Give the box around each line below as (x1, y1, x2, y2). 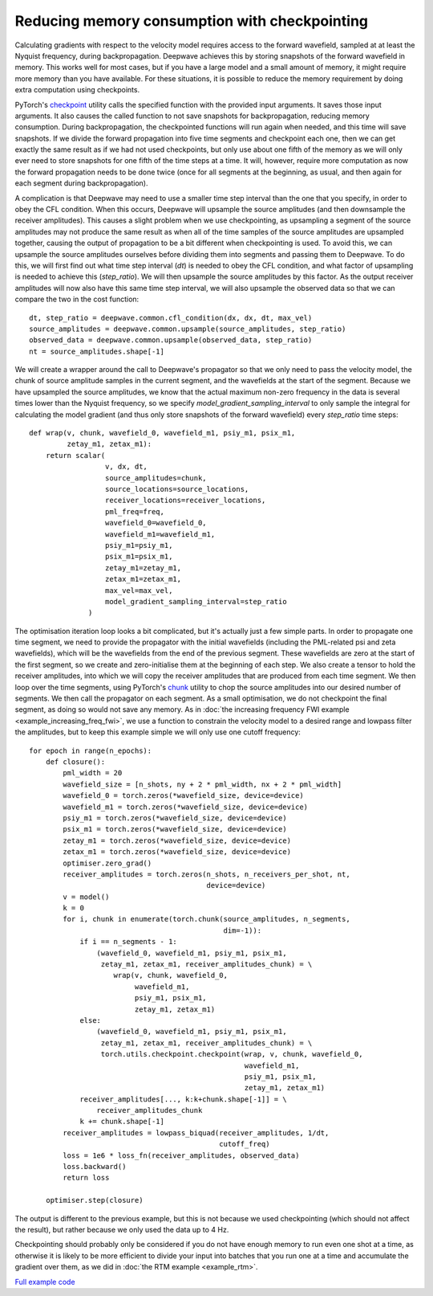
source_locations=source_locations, (104, 484, 249, 493)
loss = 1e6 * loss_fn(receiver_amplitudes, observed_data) (63, 1151, 300, 1160)
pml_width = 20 (63, 768, 123, 778)
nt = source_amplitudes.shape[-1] (29, 346, 164, 356)
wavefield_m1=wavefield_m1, (104, 529, 216, 538)
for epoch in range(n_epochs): (29, 746, 152, 755)
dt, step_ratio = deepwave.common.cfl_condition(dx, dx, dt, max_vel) (29, 313, 313, 322)
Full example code (14, 1277, 75, 1286)
